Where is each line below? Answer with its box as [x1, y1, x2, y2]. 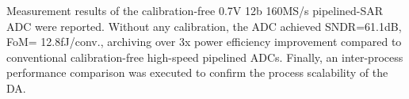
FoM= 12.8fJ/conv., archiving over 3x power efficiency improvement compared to [6, 33, 402, 50]
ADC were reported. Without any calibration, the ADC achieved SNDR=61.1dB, [6, 17, 402, 34]
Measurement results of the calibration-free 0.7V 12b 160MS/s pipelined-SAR [6, 2, 384, 18]
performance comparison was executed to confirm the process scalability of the [6, 64, 388, 81]
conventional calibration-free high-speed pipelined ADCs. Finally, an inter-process [6, 48, 403, 65]
